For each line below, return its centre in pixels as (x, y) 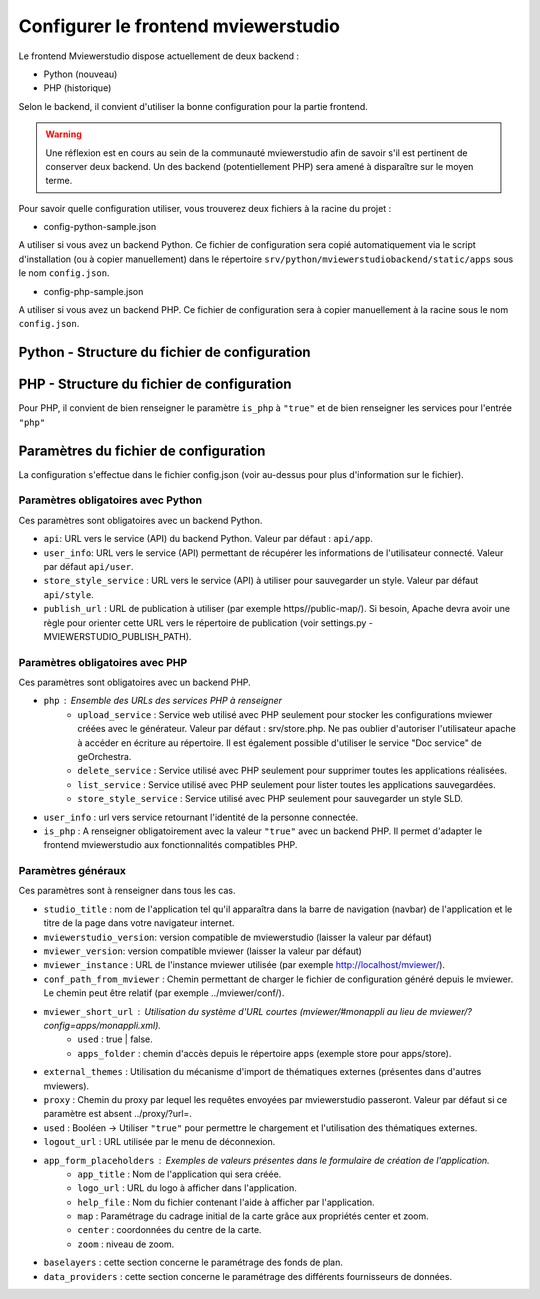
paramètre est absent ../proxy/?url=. (117, 1114)
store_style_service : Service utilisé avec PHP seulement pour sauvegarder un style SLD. (270, 799)
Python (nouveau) (80, 74)
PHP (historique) (77, 88)
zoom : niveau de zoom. (126, 1244)
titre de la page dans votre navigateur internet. (139, 923)
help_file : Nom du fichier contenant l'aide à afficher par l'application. (226, 1202)
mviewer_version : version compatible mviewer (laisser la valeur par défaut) (202, 951)
